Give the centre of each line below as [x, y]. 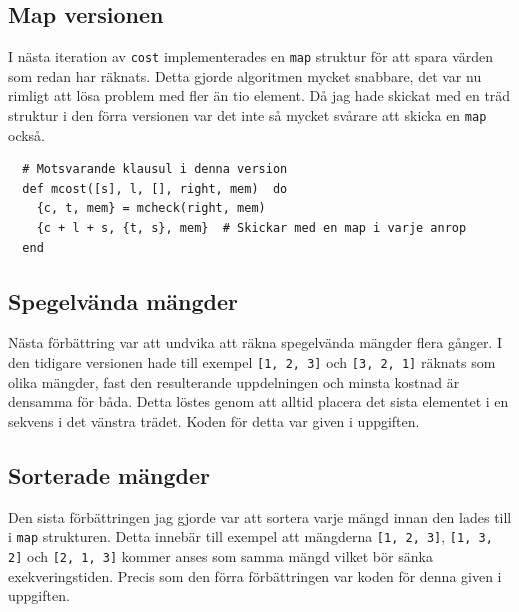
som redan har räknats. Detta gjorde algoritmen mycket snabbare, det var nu [245, 75]
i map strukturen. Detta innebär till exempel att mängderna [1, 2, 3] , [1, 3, [250, 536]
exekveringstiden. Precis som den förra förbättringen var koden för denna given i [255, 575]
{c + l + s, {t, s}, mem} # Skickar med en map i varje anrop [251, 228]
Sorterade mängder [109, 474]
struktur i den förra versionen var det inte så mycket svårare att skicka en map [247, 115]
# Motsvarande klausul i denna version [155, 169]
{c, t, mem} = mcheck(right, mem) [151, 208]
